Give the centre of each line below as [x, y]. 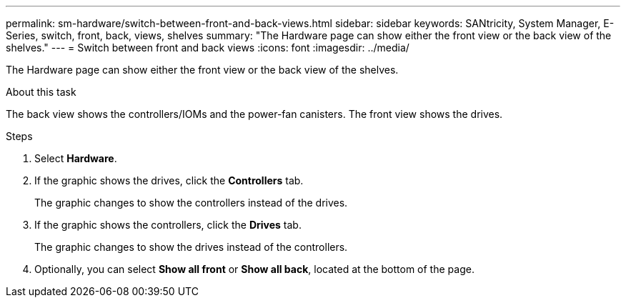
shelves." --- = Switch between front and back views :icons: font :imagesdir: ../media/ [208, 48]
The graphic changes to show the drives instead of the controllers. [191, 247]
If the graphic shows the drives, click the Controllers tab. [169, 180]
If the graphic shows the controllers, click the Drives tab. [168, 225]
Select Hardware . [76, 158]
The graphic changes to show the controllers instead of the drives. [191, 203]
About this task [41, 92]
